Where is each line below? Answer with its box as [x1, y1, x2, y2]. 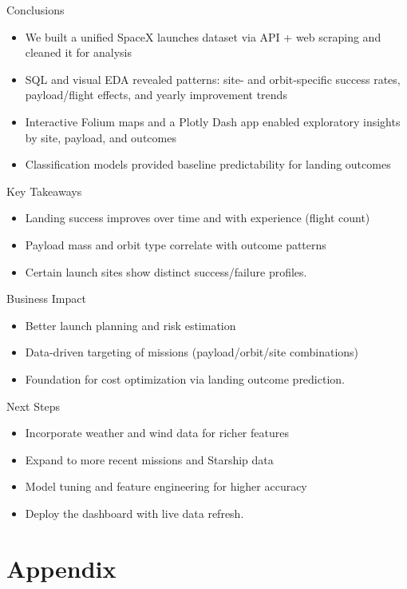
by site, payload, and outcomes [25, 129, 176, 145]
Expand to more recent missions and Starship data [25, 451, 274, 468]
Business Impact [6, 290, 86, 307]
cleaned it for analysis [25, 44, 132, 61]
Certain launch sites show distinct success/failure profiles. [25, 263, 307, 280]
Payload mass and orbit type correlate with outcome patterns [25, 236, 326, 253]
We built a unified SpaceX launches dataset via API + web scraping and [25, 28, 381, 45]
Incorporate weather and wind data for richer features [25, 424, 289, 441]
